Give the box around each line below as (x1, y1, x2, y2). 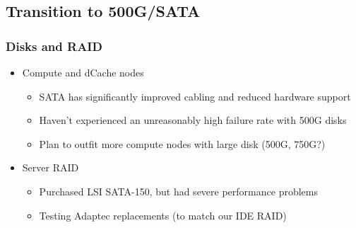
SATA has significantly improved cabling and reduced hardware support (39, 89, 351, 103)
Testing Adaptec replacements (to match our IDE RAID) (39, 207, 287, 222)
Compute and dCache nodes (22, 65, 144, 79)
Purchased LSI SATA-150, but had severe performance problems (39, 183, 318, 198)
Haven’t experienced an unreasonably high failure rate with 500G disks (39, 113, 347, 127)
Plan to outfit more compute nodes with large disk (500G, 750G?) (39, 136, 326, 151)
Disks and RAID (6, 37, 102, 55)
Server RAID (22, 160, 79, 175)
